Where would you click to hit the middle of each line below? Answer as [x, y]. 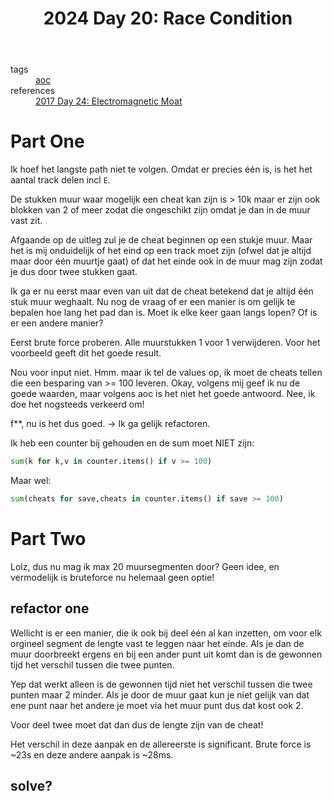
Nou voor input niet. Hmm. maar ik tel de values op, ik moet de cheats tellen [166, 373]
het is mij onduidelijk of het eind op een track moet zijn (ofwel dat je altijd [161, 251]
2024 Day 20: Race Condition [168, 18]
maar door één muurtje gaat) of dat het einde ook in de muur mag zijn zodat [166, 261]
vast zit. [26, 221]
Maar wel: [31, 480]
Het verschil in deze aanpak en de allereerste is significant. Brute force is [161, 744]
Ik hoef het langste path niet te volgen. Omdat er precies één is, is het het [161, 169]
